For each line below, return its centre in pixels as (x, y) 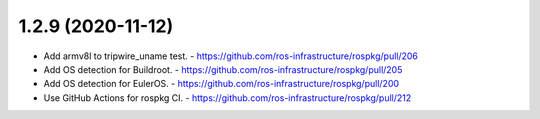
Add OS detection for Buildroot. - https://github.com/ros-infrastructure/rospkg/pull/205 (223, 69)
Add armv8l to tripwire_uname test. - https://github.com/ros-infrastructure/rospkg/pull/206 (231, 56)
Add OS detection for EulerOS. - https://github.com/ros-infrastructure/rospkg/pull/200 (221, 84)
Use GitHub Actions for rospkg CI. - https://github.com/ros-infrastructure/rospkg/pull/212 (227, 97)
